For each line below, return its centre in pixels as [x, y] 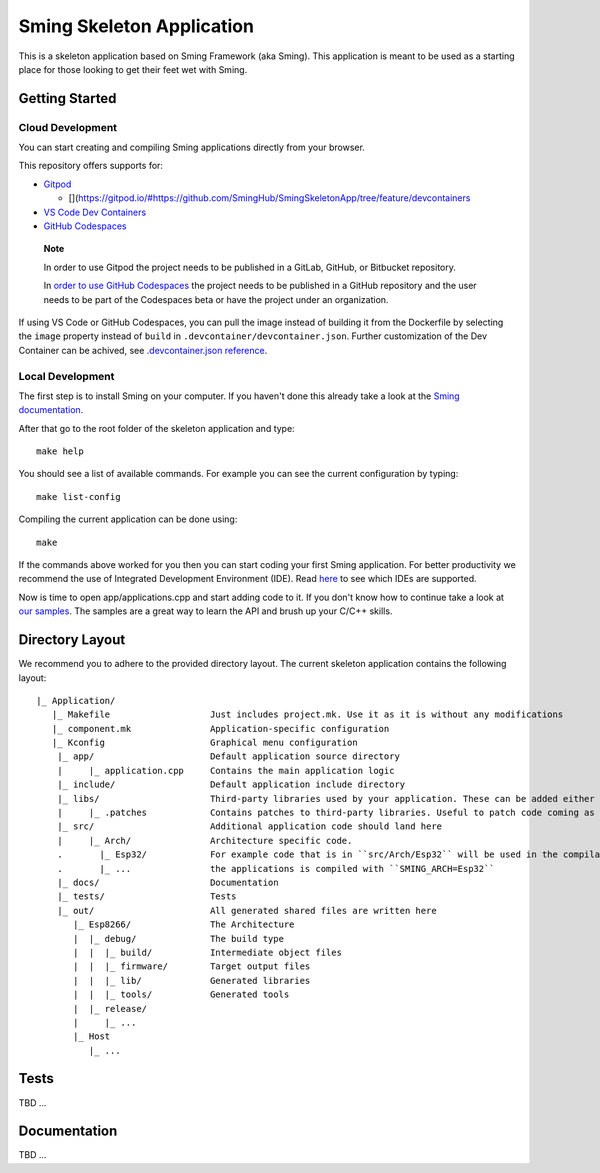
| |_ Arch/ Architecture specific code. [204, 840]
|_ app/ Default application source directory [228, 756]
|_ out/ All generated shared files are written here [246, 910]
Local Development [66, 376]
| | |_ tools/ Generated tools [181, 994]
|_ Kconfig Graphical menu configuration [205, 743]
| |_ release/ [110, 1008]
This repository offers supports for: [91, 166]
